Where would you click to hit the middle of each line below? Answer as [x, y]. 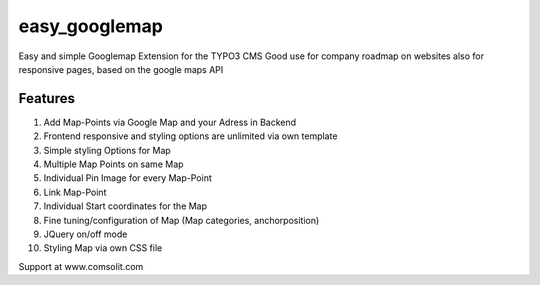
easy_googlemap [91, 26]
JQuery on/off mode [85, 234]
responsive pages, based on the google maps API [121, 69]
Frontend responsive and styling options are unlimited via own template [190, 136]
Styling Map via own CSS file [103, 248]
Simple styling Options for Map [107, 150]
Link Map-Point [75, 192]
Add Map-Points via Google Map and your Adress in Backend [170, 122]
